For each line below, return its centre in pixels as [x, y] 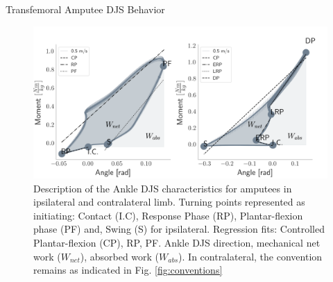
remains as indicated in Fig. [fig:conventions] [128, 270]
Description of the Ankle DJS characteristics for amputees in [163, 188]
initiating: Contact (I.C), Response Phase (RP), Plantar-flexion [168, 215]
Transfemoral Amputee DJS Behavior [85, 9]
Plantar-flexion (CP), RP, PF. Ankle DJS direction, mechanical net [177, 243]
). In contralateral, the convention [250, 256]
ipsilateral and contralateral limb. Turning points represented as [169, 202]
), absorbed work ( [120, 256]
